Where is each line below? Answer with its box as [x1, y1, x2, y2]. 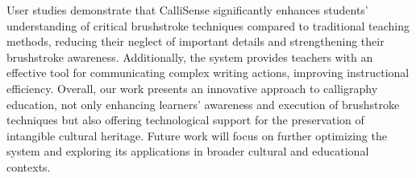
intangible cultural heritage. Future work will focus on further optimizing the [6, 127, 387, 144]
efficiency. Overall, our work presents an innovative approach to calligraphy [6, 79, 378, 96]
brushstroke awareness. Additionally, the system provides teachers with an [6, 48, 373, 65]
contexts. [6, 158, 51, 175]
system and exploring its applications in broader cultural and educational [6, 143, 369, 160]
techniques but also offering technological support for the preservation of [6, 111, 364, 128]
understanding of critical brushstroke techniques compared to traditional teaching [6, 17, 410, 34]
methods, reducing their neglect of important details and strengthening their [6, 33, 385, 50]
